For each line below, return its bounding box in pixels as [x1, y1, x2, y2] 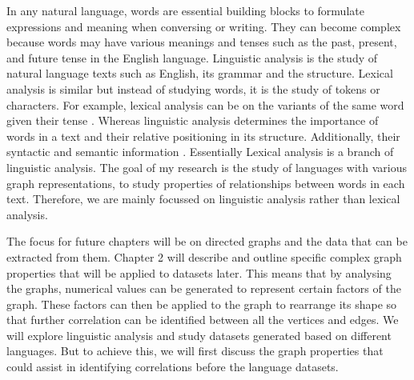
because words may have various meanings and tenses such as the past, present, [6, 34, 397, 50]
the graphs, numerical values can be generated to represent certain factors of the [6, 280, 401, 297]
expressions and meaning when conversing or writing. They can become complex [6, 18, 401, 34]
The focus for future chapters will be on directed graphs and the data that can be [6, 233, 408, 250]
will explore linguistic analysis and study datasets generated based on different [6, 326, 392, 343]
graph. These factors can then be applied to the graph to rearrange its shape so [6, 295, 397, 312]
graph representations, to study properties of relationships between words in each [6, 174, 405, 191]
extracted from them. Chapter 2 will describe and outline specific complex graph [6, 248, 402, 265]
